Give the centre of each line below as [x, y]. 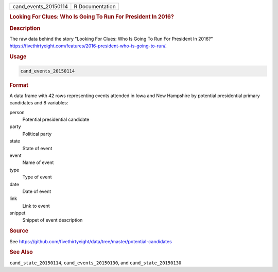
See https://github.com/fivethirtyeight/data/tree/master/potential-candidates [91, 241]
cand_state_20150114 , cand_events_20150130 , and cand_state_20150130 [95, 263]
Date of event [37, 191]
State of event [37, 148]
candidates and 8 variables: [39, 103]
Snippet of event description [53, 220]
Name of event [38, 162]
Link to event [36, 206]
